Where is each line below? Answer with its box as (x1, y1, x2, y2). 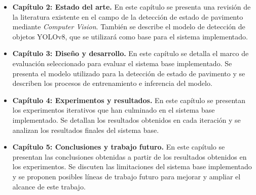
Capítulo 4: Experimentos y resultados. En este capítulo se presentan (12, 94, 246, 105)
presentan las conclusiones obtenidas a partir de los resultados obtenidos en (12, 151, 247, 162)
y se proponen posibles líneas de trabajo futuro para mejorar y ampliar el (12, 171, 241, 181)
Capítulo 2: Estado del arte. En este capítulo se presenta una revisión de (12, 2, 251, 12)
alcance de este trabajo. (12, 181, 86, 191)
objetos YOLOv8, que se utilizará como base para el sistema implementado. (12, 31, 248, 41)
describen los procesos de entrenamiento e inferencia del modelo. (12, 78, 212, 88)
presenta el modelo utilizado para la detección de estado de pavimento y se (12, 68, 245, 78)
